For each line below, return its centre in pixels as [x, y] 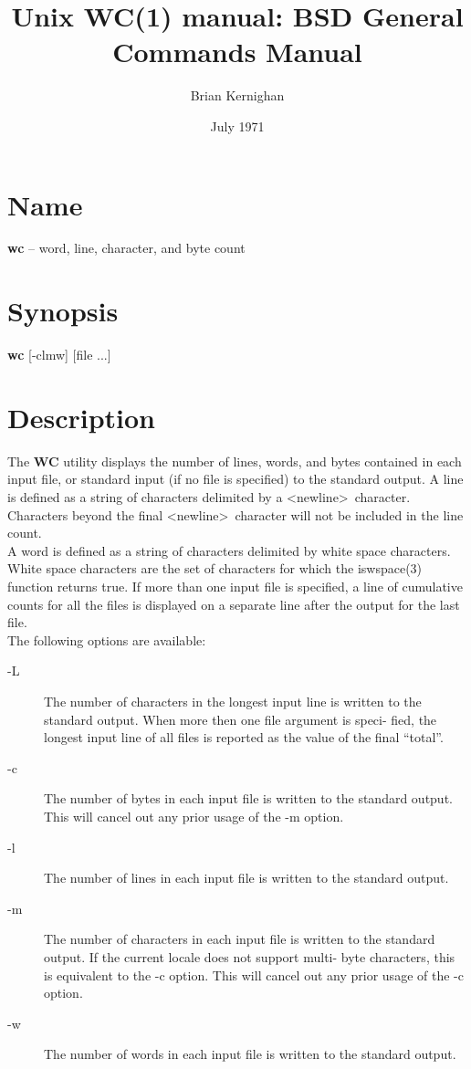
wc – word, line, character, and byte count [126, 248]
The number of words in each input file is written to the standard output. [250, 1054]
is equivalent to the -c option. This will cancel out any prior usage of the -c [254, 975]
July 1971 [237, 126]
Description [82, 417]
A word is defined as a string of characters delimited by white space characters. [229, 550]
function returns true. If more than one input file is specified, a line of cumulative [235, 587]
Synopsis [63, 311]
